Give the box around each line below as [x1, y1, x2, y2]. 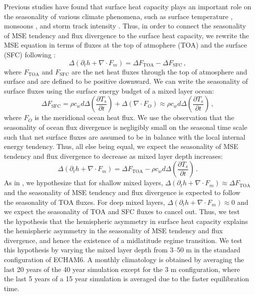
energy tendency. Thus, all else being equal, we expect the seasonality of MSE [4, 141, 238, 151]
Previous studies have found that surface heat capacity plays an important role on [4, 1, 252, 11]
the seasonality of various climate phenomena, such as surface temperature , [4, 11, 233, 21]
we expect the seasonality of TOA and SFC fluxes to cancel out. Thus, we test [4, 206, 240, 217]
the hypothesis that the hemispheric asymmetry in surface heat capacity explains [4, 216, 248, 226]
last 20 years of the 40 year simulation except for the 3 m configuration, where [4, 264, 240, 274]
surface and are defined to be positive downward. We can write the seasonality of [4, 76, 248, 86]
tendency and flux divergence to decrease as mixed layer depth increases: [4, 150, 223, 161]
